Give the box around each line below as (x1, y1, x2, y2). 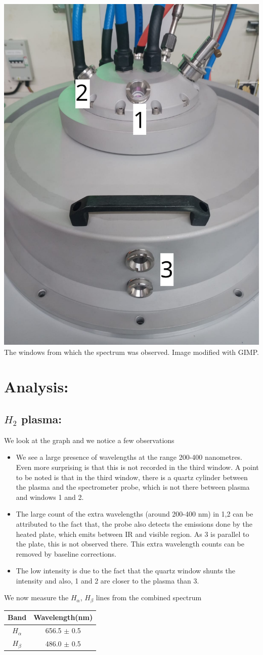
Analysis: (4, 376, 69, 397)
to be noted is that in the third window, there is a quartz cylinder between (16, 471, 248, 482)
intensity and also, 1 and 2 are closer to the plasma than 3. (16, 575, 199, 586)
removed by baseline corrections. (16, 548, 116, 559)
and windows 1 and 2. (16, 491, 84, 502)
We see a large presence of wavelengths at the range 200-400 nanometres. (16, 452, 243, 462)
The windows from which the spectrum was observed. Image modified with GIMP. (4, 346, 259, 357)
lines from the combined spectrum (96, 592, 202, 603)
